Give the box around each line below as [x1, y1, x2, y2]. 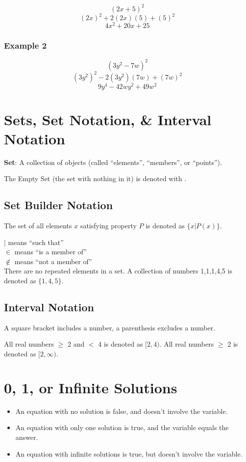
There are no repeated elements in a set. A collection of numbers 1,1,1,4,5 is [4, 266, 232, 276]
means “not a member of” [14, 256, 92, 266]
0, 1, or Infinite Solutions [4, 377, 177, 397]
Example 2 [4, 39, 47, 51]
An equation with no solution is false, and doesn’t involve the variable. [15, 406, 228, 416]
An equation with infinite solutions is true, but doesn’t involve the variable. [15, 448, 243, 459]
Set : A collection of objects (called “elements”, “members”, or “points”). [4, 157, 222, 167]
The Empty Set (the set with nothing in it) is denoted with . [4, 173, 187, 184]
